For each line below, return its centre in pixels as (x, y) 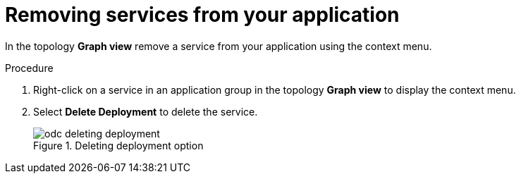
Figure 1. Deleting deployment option (118, 145)
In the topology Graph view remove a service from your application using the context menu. (219, 46)
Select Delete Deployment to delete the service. (146, 111)
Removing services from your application (202, 15)
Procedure (29, 68)
